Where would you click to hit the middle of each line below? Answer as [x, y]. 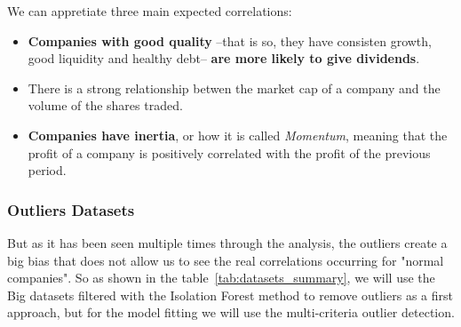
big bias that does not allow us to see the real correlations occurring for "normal [226, 260]
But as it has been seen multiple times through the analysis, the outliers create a [227, 242]
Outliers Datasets [71, 209]
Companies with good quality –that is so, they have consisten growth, [230, 40]
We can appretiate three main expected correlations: [150, 11]
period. [47, 170]
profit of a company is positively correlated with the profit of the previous [229, 152]
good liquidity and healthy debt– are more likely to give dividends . [224, 58]
